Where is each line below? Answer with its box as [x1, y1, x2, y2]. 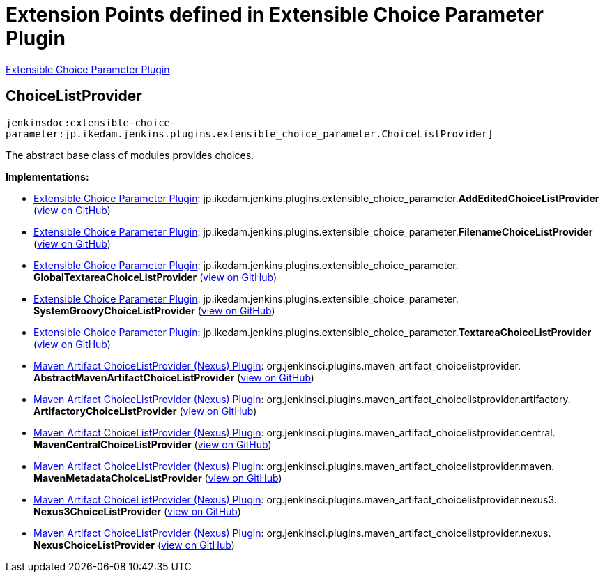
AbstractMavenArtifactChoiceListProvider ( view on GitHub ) [33, 371, 314, 383]
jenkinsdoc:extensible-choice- [6, 116, 176, 128]
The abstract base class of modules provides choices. [6, 149, 254, 161]
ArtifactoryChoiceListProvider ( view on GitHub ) [33, 404, 257, 417]
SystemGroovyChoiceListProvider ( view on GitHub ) [33, 304, 275, 317]
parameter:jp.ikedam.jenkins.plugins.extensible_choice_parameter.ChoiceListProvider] [6, 128, 493, 139]
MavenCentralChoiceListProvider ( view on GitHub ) [33, 438, 272, 450]
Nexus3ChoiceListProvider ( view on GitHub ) [33, 505, 241, 517]
